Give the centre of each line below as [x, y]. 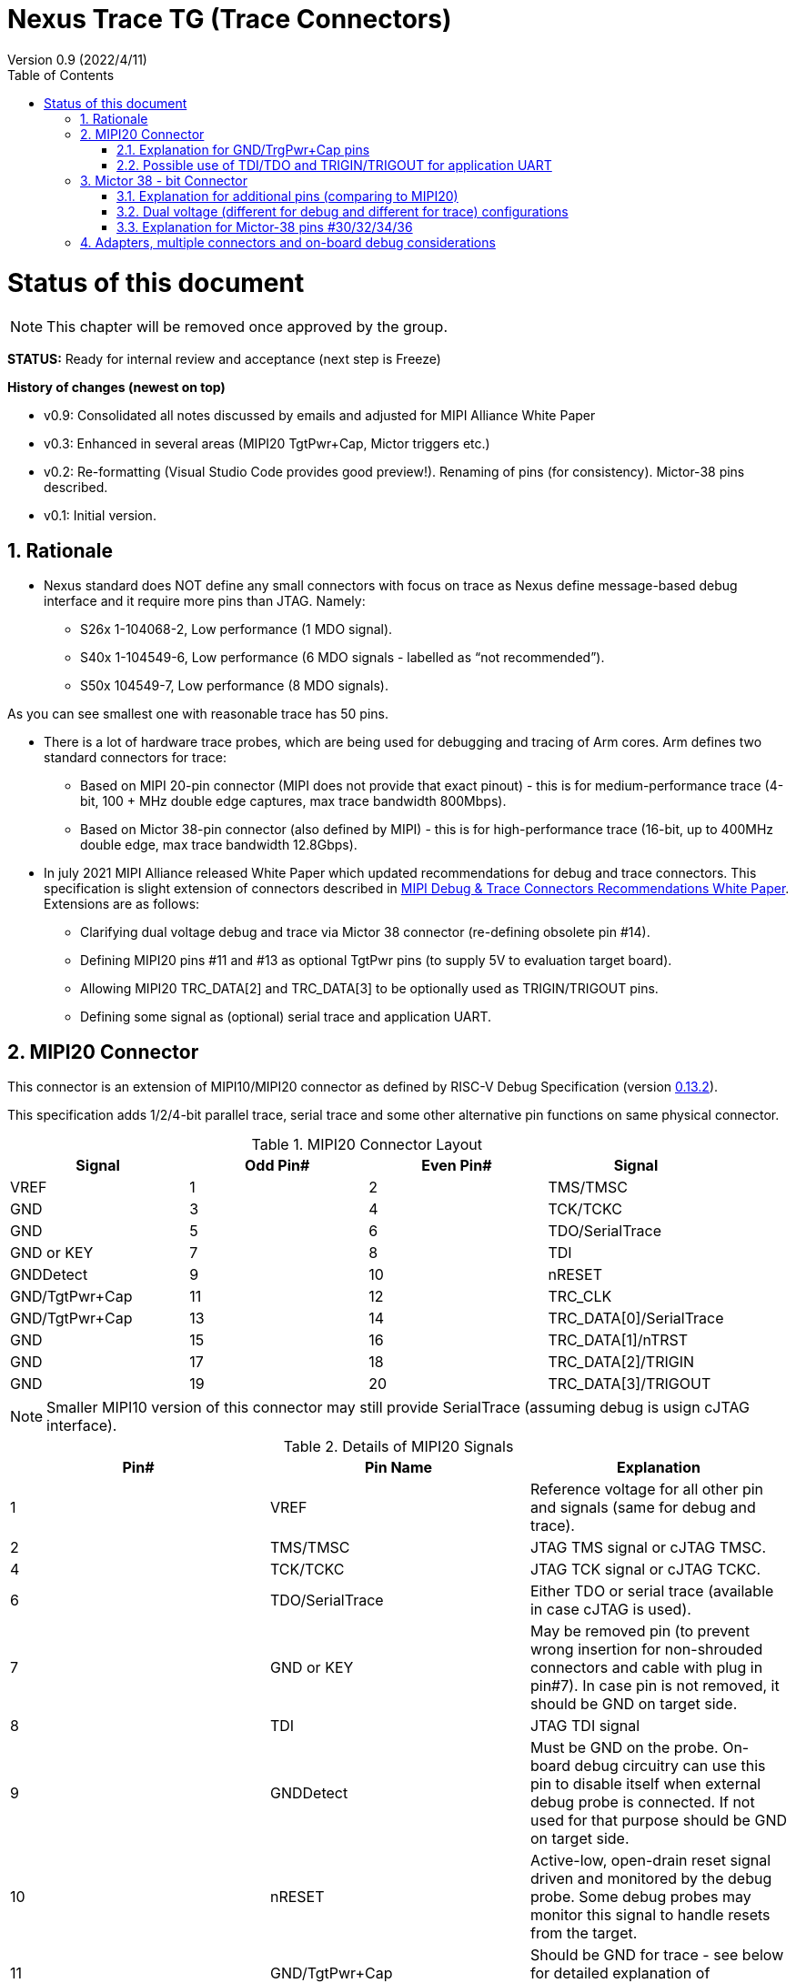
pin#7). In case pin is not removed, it [655, 1685]
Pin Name [398, 1467]
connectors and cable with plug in [646, 1667]
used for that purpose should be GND [658, 1820]
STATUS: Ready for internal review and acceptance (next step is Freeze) [224, 359]
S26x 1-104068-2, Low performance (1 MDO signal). [237, 629]
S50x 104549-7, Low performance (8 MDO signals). [234, 686]
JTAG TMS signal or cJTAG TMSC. [648, 1547]
